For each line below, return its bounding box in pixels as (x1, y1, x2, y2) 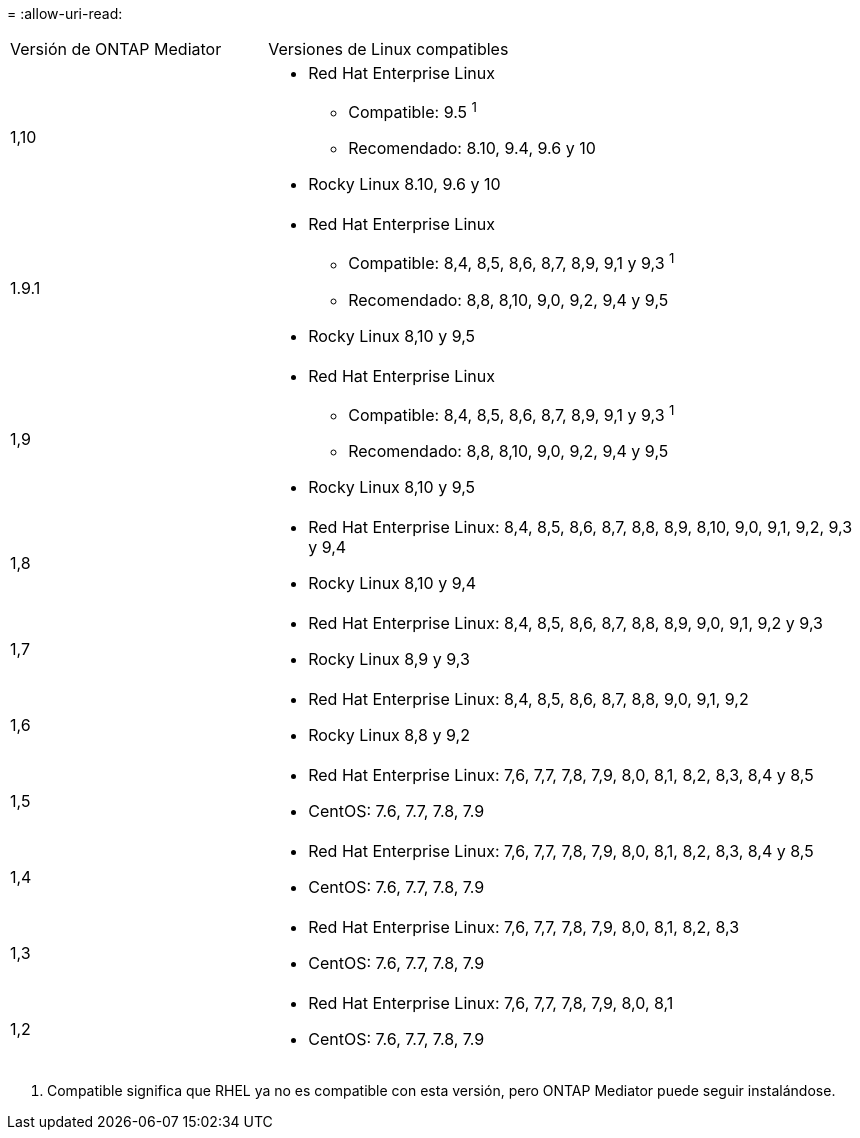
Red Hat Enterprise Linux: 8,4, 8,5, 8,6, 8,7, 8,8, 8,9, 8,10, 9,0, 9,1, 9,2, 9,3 (308, 516, 853, 537)
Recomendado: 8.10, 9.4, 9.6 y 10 (348, 138, 596, 159)
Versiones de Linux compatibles (268, 39, 509, 59)
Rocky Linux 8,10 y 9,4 (308, 572, 477, 593)
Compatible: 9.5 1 (348, 99, 477, 123)
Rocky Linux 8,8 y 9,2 (308, 724, 470, 745)
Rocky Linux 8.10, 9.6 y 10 (308, 174, 501, 195)
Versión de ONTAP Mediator (10, 39, 222, 59)
